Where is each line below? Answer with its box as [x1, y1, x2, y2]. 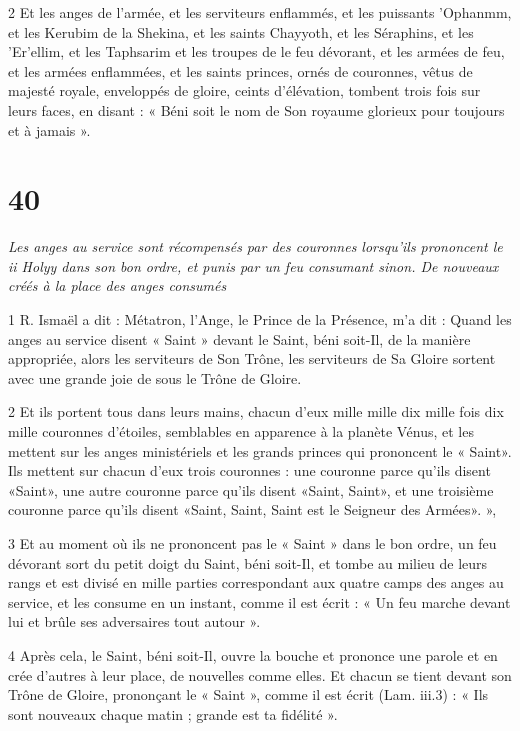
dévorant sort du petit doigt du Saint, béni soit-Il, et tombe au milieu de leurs [8, 552, 488, 573]
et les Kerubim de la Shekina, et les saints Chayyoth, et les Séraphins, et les [8, 21, 474, 42]
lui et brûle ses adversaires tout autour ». [8, 611, 261, 632]
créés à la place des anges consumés [8, 275, 227, 296]
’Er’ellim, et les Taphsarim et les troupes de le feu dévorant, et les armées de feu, [8, 41, 505, 62]
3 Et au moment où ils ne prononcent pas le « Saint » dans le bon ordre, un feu [8, 533, 497, 553]
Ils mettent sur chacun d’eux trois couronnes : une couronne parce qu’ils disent [8, 460, 491, 481]
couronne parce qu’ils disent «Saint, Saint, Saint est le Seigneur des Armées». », [8, 499, 497, 520]
